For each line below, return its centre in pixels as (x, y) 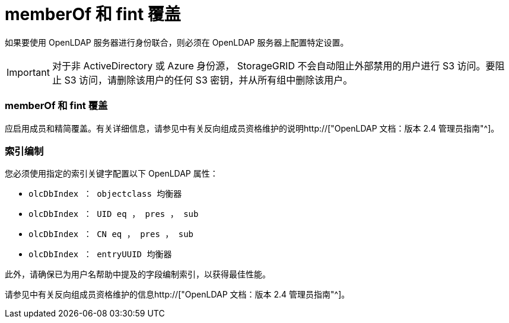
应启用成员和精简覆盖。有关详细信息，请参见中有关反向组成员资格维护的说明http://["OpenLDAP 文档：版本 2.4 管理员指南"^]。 (252, 128)
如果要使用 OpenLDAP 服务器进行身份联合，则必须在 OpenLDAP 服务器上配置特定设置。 (177, 42)
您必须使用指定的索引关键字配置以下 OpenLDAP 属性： (112, 174)
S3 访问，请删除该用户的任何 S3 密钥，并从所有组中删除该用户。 (209, 80)
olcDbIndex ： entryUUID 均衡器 (100, 255)
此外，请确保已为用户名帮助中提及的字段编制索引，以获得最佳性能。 (138, 274)
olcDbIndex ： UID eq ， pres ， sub (114, 214)
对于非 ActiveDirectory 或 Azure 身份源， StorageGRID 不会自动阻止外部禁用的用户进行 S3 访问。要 (273, 65)
